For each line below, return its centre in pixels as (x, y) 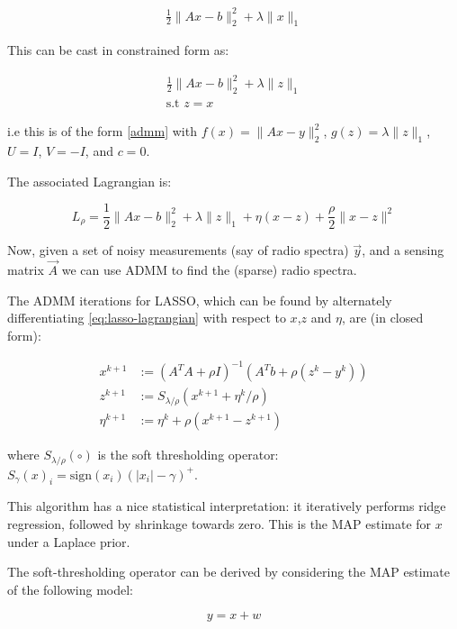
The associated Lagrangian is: (90, 181)
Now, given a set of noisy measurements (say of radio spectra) (178, 250)
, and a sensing (403, 250)
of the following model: (71, 589)
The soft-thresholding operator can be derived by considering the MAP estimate (228, 572)
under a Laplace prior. (69, 541)
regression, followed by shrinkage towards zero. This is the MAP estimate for (220, 523)
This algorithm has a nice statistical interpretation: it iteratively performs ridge (227, 506)
